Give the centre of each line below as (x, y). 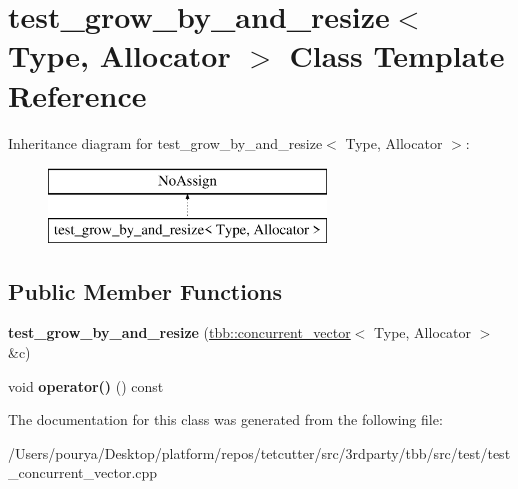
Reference (77, 94)
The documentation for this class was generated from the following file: (225, 419)
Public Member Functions (145, 290)
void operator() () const (86, 385)
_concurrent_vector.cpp (83, 472)
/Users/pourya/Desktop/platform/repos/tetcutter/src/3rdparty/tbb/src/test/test (259, 452)
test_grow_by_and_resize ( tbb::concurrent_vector (179, 332)
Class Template (397, 55)
